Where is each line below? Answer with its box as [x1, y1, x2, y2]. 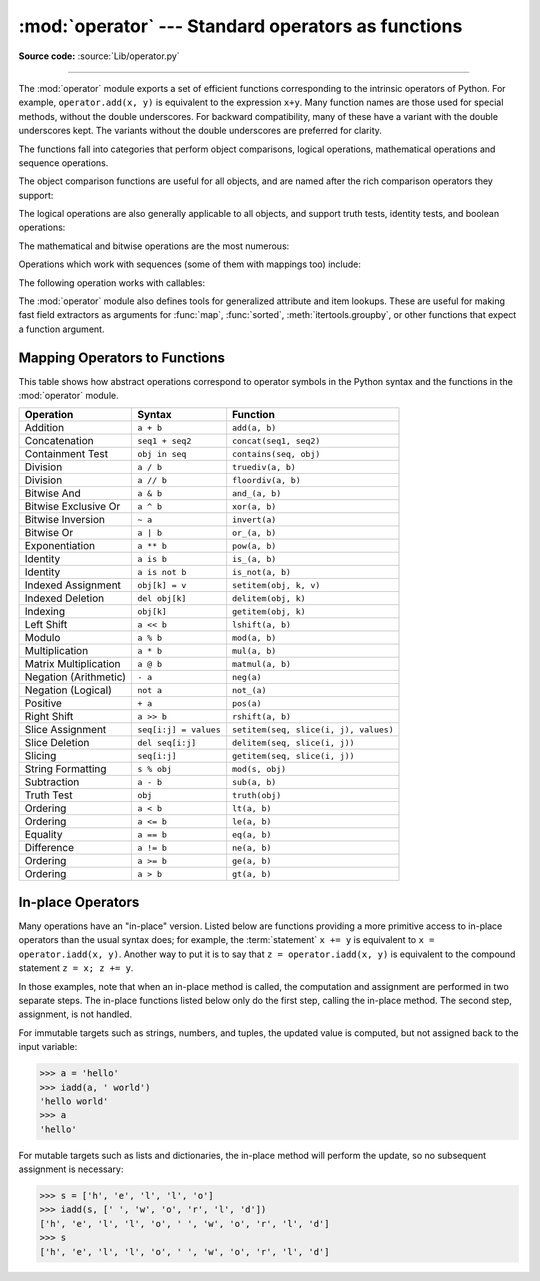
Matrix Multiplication [24, 657, 121, 671]
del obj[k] [136, 593, 187, 604]
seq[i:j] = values [136, 724, 221, 735]
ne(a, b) [231, 842, 272, 853]
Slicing [24, 749, 57, 763]
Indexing [24, 605, 66, 619]
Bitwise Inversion [24, 513, 105, 527]
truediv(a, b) [231, 461, 297, 472]
